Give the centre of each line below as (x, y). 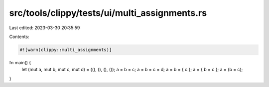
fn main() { (20, 62)
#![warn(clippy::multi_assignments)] (66, 50)
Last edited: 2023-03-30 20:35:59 (45, 28)
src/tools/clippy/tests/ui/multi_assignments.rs (108, 13)
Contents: (19, 37)
